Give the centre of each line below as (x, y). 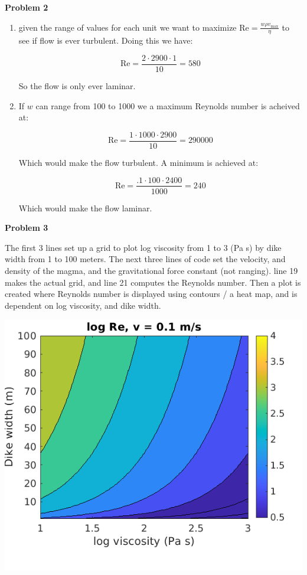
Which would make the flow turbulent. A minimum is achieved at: (138, 162)
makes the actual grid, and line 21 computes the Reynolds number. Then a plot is (153, 282)
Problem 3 (27, 228)
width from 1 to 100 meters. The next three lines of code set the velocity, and (145, 259)
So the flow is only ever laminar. (77, 86)
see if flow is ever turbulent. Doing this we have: (106, 40)
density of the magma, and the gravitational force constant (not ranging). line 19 (151, 270)
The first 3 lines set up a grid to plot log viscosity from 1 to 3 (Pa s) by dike (143, 247)
